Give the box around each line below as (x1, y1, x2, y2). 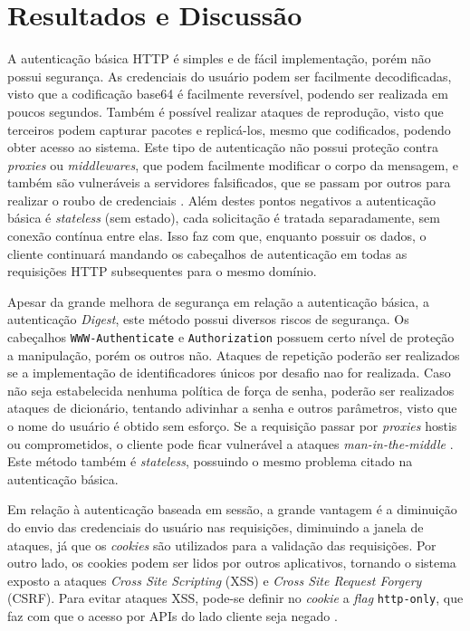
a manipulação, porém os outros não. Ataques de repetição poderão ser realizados (7, 345, 460, 364)
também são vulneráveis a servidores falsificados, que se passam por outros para (7, 173, 451, 192)
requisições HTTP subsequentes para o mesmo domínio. (7, 262, 317, 281)
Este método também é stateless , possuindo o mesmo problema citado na (7, 452, 413, 471)
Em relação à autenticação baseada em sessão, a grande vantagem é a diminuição (7, 500, 457, 519)
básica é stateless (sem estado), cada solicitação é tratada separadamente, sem (7, 208, 440, 227)
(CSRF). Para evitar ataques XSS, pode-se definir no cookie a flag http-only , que (7, 588, 464, 607)
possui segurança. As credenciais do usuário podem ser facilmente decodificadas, (7, 66, 452, 85)
